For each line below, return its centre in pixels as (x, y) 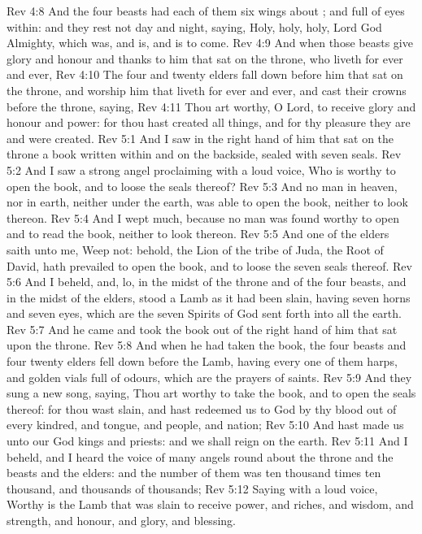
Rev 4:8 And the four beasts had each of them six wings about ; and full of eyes (206, 11)
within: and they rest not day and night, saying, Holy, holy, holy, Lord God (194, 26)
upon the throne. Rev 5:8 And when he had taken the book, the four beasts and (207, 345)
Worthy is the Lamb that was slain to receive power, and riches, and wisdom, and (210, 504)
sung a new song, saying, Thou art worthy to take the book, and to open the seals (211, 393)
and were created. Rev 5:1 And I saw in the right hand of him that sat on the (200, 138)
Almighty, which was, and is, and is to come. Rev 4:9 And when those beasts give (210, 43)
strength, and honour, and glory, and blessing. (121, 520)
